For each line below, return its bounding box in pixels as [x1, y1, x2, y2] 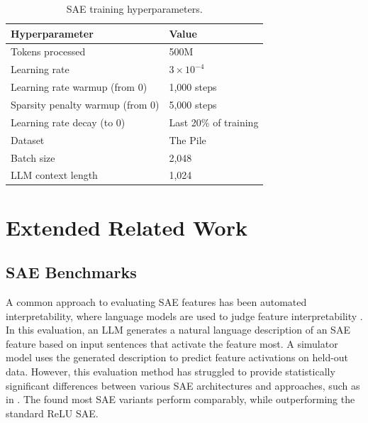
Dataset [11, 132, 45, 147]
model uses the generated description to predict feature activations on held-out [6, 350, 349, 365]
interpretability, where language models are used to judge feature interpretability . [6, 308, 363, 323]
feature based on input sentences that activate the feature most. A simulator [6, 336, 338, 351]
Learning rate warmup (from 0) [11, 79, 147, 94]
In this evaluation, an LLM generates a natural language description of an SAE [6, 322, 350, 337]
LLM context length [11, 167, 98, 182]
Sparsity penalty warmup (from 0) [11, 97, 160, 111]
